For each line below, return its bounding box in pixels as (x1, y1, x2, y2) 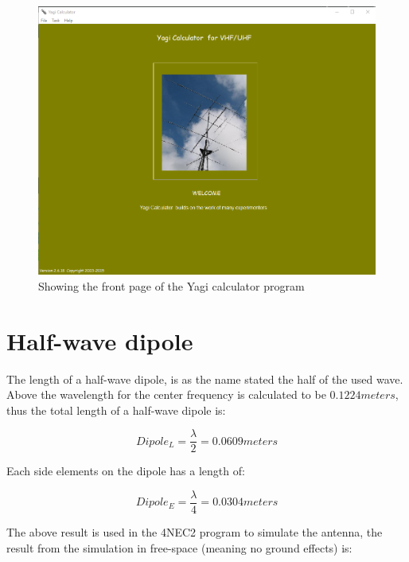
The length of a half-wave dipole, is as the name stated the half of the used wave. (6, 370, 403, 387)
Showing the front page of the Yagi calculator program (38, 277, 305, 294)
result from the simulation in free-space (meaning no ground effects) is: (6, 539, 353, 556)
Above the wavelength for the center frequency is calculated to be (6, 386, 326, 403)
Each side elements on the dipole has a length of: (6, 462, 245, 479)
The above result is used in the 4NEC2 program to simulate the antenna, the (6, 524, 383, 541)
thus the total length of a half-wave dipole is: (6, 401, 226, 418)
